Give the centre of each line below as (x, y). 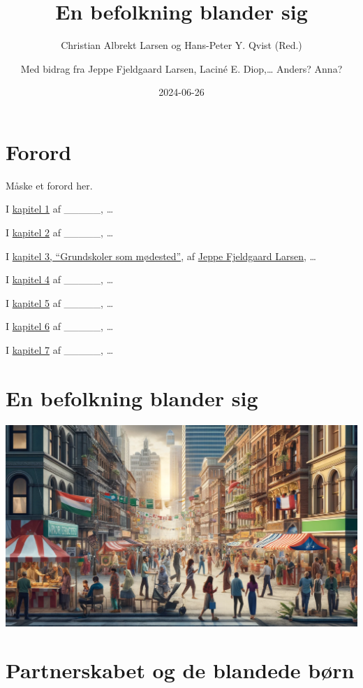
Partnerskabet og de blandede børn (180, 670)
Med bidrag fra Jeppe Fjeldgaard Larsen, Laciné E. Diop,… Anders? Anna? (181, 68)
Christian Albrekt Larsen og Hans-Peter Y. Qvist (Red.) (181, 45)
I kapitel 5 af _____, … (60, 302)
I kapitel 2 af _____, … (60, 232)
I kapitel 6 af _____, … (60, 326)
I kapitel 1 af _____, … (60, 209)
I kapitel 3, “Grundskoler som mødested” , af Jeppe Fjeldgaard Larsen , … (161, 256)
